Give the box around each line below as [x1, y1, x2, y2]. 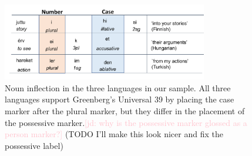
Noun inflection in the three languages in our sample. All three [5, 81, 231, 94]
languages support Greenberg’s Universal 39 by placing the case [5, 93, 234, 105]
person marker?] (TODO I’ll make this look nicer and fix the [5, 128, 223, 140]
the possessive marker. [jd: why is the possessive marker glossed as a [5, 116, 247, 128]
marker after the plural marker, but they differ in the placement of [5, 104, 245, 117]
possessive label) [5, 139, 63, 151]
